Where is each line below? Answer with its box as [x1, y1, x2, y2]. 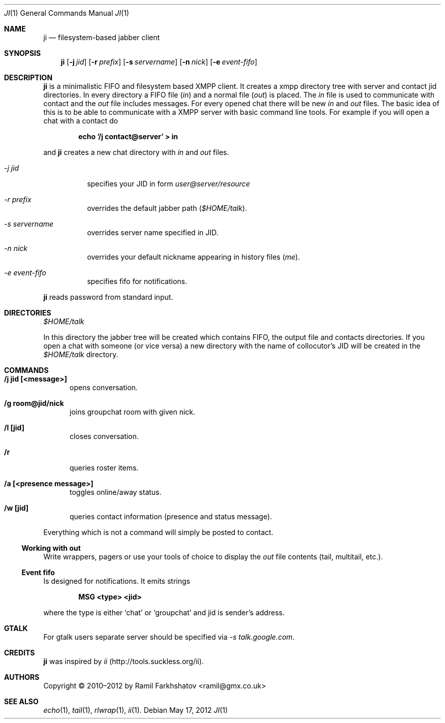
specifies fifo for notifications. [87, 277, 187, 286]
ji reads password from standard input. [43, 293, 173, 301]
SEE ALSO [4, 697, 39, 706]
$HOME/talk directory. [43, 350, 118, 359]
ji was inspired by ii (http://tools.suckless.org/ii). [43, 657, 204, 666]
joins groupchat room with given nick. [70, 407, 196, 416]
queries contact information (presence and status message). [70, 512, 272, 521]
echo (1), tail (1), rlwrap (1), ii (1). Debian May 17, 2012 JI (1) [43, 706, 228, 714]
